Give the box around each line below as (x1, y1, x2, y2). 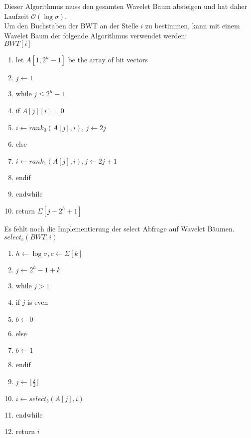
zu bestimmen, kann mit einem (145, 20, 240, 31)
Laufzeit (4, 10, 29, 21)
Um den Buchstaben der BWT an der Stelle (4, 20, 138, 31)
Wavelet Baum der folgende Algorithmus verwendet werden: (4, 30, 187, 40)
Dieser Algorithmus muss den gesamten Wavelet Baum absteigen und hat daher (4, 1, 248, 11)
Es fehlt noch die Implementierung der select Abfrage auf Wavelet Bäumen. (4, 223, 235, 233)
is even (27, 297, 48, 307)
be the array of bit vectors (68, 54, 148, 65)
